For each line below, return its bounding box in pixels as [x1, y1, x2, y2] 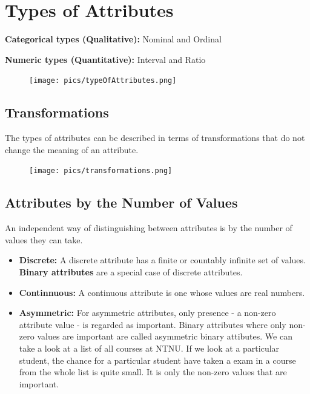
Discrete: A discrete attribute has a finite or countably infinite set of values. [19, 254, 306, 266]
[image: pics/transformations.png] [29, 166, 173, 176]
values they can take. [5, 233, 83, 246]
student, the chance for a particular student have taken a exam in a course [19, 353, 296, 366]
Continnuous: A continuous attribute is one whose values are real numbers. [19, 286, 305, 298]
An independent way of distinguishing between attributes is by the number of [5, 222, 292, 234]
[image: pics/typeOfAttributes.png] [29, 76, 177, 85]
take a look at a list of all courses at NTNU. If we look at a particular [19, 341, 280, 354]
